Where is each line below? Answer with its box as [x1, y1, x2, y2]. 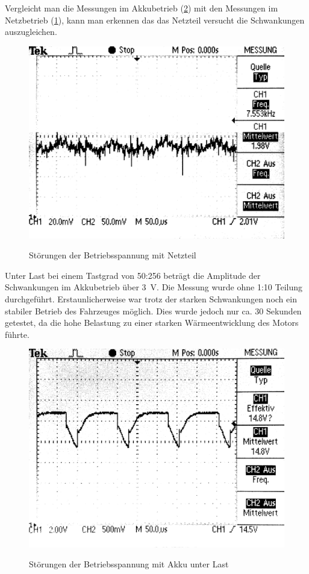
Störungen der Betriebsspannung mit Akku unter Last [29, 558, 229, 570]
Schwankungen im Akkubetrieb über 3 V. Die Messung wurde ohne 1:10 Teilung [5, 281, 303, 293]
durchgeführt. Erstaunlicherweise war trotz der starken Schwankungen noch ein [5, 292, 297, 305]
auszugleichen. [5, 25, 57, 38]
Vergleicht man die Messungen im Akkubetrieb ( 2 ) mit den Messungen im [5, 2, 278, 14]
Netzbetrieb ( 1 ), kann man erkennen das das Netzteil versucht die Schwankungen [5, 13, 305, 26]
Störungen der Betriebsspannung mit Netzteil [29, 249, 196, 261]
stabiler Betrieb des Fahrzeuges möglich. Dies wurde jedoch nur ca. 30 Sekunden [5, 304, 302, 317]
